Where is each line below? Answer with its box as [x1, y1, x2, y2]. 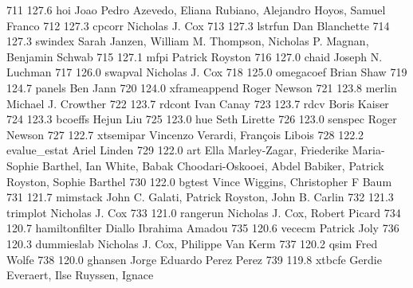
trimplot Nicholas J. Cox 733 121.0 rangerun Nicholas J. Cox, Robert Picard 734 [6, 204, 401, 220]
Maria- [352, 142, 385, 158]
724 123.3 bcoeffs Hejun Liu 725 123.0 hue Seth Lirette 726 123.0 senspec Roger [6, 111, 397, 127]
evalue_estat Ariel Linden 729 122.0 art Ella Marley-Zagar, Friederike [6, 142, 349, 158]
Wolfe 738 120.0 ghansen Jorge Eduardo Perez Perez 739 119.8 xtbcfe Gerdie [6, 251, 382, 267]
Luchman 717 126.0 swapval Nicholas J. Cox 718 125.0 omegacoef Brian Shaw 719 [6, 64, 407, 80]
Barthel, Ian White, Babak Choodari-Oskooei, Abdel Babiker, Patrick [42, 157, 384, 173]
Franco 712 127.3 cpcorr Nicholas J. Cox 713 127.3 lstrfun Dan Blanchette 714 [6, 17, 390, 33]
